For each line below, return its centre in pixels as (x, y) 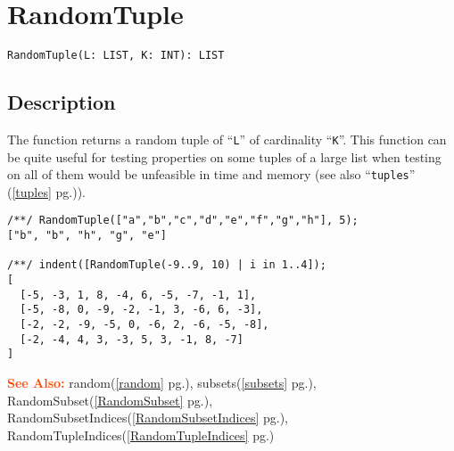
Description (62, 102)
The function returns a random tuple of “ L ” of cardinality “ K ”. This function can (227, 139)
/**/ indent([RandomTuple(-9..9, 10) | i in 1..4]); (167, 265)
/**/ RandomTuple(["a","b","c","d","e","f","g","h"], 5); (183, 221)
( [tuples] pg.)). (46, 191)
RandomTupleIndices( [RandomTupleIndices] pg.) (141, 435)
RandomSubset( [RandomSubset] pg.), (110, 400)
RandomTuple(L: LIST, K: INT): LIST (116, 56)
